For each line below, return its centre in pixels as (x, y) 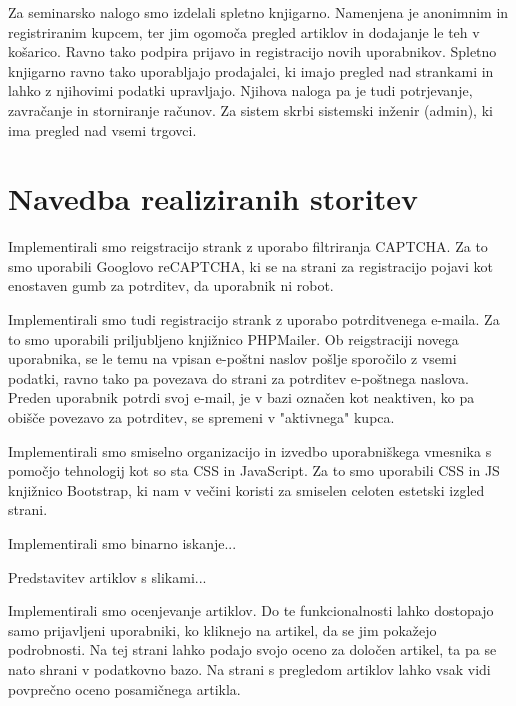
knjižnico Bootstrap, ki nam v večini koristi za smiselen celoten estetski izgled (246, 489)
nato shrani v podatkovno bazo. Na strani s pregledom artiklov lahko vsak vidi (249, 668)
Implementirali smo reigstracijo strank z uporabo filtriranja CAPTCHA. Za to (248, 246)
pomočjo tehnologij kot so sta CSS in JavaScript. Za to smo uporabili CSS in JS (254, 470)
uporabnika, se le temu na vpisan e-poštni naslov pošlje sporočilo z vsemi (232, 358)
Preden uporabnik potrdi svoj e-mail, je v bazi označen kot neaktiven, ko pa (241, 397)
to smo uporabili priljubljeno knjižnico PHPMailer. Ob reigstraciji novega (233, 338)
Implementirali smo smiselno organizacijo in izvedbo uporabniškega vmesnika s (250, 450)
